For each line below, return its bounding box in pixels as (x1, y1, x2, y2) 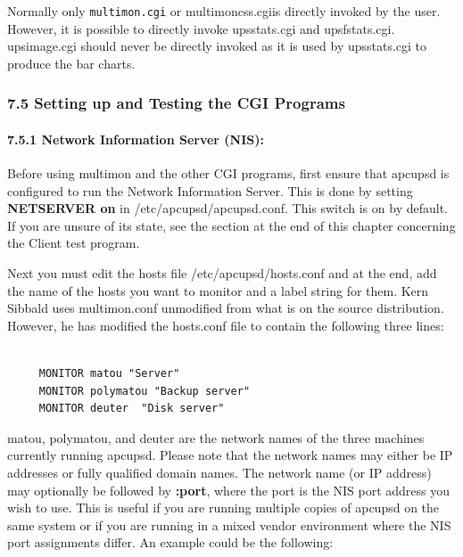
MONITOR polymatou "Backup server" (38, 384, 251, 397)
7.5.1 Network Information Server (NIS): (7, 129, 264, 148)
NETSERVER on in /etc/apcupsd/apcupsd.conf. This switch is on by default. (7, 199, 448, 217)
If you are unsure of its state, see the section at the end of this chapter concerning (7, 216, 456, 234)
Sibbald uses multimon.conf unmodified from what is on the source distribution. (7, 299, 444, 317)
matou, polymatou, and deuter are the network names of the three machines (7, 428, 425, 446)
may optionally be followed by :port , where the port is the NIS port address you (7, 480, 451, 499)
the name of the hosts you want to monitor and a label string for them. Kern (7, 281, 429, 299)
